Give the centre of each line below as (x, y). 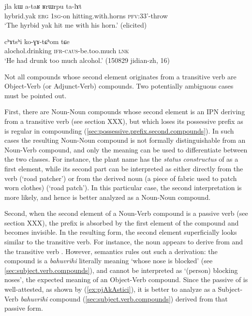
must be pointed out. (36, 95)
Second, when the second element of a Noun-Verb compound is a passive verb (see (126, 213)
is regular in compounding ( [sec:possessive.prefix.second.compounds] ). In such (119, 130)
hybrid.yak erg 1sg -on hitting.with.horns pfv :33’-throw (86, 15)
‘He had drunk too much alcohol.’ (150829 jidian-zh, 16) (87, 60)
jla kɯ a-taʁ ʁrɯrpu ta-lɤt (43, 6)
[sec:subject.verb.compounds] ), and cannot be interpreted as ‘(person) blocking (121, 270)
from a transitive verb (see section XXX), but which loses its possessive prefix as (124, 121)
